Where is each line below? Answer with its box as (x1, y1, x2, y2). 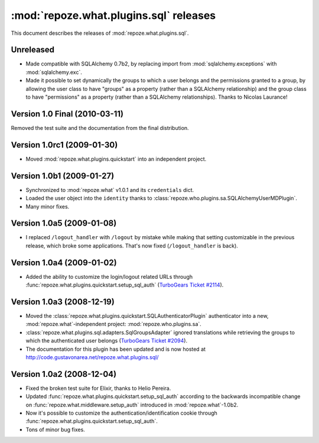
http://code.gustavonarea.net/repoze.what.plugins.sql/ (25, 353, 159, 360)
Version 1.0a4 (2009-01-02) (11, 258, 118, 268)
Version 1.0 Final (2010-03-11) (11, 109, 124, 119)
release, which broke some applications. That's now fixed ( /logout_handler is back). (25, 242, 239, 249)
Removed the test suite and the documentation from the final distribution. (11, 124, 189, 131)
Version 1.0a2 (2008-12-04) (11, 369, 117, 379)
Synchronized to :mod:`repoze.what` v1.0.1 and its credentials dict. (25, 186, 194, 193)
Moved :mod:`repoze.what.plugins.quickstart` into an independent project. (25, 155, 207, 162)
